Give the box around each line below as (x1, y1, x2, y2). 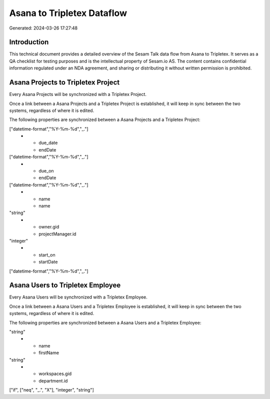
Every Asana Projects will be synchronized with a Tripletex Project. (9, 91, 147, 97)
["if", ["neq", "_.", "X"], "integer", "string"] (9, 387, 94, 393)
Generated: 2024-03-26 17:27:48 (9, 25, 78, 31)
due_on (38, 168, 54, 174)
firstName (38, 350, 59, 356)
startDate (38, 259, 58, 265)
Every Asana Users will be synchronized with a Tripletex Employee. (9, 294, 147, 300)
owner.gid (38, 224, 59, 230)
